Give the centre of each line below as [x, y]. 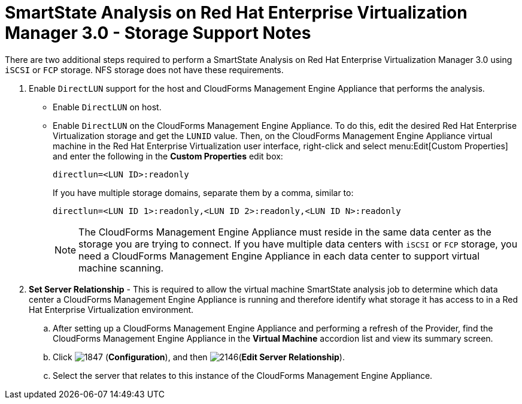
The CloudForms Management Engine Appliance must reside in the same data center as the [285, 232]
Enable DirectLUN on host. [107, 107]
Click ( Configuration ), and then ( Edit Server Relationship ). [199, 357]
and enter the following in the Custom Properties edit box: [168, 156]
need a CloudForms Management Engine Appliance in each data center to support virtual [279, 256]
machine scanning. [121, 268]
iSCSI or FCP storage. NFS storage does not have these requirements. [144, 70]
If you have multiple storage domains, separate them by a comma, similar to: [203, 192]
